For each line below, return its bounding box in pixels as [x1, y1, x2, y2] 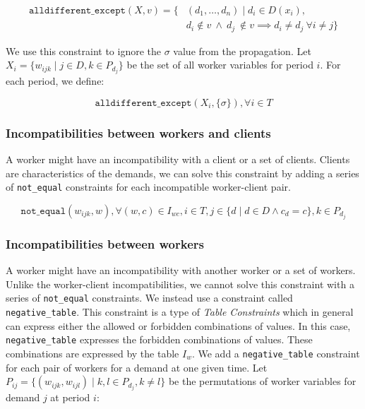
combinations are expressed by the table [6, 345, 179, 360]
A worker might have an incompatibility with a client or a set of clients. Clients [6, 152, 350, 167]
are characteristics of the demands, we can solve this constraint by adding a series [6, 165, 359, 180]
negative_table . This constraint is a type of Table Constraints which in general [6, 304, 354, 319]
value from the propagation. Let [173, 43, 311, 58]
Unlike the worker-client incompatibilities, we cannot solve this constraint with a [6, 276, 354, 291]
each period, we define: [6, 73, 104, 88]
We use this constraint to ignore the [6, 43, 162, 58]
